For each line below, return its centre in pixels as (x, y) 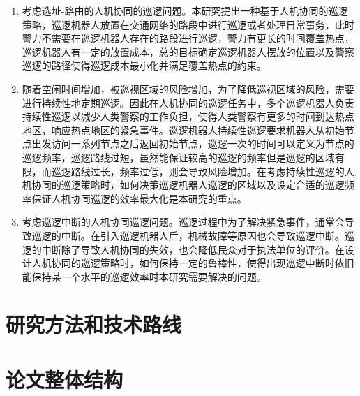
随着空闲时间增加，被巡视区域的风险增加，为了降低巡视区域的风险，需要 (188, 88)
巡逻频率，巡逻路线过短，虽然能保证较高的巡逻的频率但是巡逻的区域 (178, 157)
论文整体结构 (65, 379)
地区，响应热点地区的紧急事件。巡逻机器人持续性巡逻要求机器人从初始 (183, 130)
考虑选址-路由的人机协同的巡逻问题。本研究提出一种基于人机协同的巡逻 (185, 10)
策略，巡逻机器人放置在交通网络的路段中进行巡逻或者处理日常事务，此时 (188, 24)
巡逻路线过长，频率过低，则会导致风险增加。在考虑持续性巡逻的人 (203, 171)
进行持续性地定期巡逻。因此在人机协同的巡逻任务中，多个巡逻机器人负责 (188, 102)
